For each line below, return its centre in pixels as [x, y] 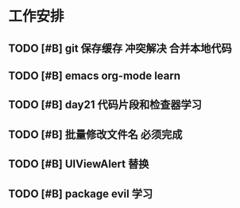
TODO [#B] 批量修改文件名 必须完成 [95, 134]
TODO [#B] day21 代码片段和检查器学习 [105, 105]
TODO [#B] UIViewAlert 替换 [79, 164]
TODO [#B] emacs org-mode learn [95, 75]
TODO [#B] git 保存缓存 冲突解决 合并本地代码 [120, 48]
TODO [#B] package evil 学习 [81, 193]
